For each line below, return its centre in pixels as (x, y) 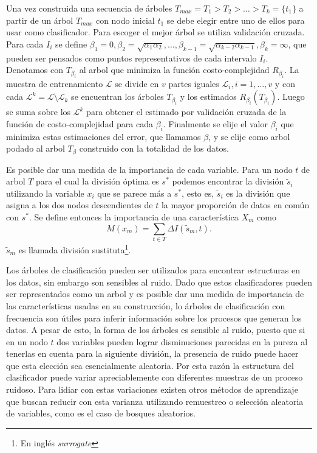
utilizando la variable (45, 193)
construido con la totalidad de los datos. (154, 148)
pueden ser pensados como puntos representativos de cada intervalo (131, 58)
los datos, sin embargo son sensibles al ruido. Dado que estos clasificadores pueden (159, 282)
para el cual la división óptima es (97, 181)
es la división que (258, 193)
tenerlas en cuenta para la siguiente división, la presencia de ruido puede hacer (152, 353)
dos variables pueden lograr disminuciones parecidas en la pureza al (182, 341)
